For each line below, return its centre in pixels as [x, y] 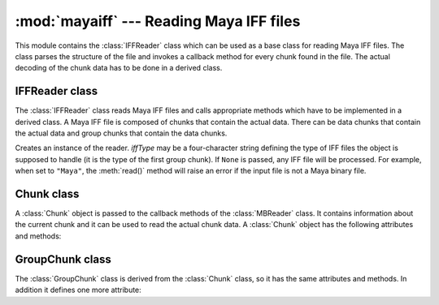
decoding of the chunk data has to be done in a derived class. [119, 68]
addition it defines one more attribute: [78, 290]
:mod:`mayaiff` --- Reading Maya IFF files [158, 21]
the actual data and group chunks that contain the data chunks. [121, 133]
